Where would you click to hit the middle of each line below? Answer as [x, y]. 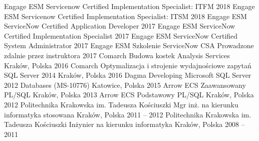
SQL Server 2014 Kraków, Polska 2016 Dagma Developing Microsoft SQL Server [128, 75]
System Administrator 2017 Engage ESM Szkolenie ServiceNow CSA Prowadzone [129, 45]
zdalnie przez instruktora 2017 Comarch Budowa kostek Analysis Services [117, 55]
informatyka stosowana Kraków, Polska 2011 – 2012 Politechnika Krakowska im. [128, 114]
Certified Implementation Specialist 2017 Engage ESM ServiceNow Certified [121, 35]
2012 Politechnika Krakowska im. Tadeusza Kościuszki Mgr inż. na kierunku [121, 104]
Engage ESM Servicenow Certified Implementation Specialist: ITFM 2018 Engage [129, 6]
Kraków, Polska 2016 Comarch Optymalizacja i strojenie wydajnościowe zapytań [128, 65]
